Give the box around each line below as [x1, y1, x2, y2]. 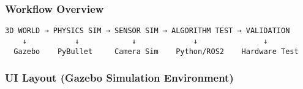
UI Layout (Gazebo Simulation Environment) [5, 70, 234, 85]
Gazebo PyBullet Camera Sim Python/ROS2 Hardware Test [13, 47, 299, 56]
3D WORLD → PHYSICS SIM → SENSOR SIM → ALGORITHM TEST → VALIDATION [5, 26, 290, 36]
